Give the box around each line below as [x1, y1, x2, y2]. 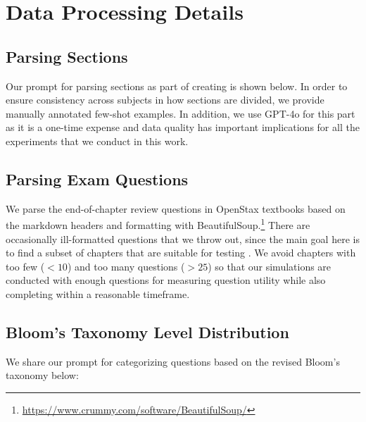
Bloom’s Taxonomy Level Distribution [6, 321, 289, 342]
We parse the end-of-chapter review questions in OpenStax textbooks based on [6, 201, 346, 216]
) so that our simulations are [208, 259, 332, 273]
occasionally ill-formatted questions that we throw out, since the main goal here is [6, 231, 360, 246]
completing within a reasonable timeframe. [6, 286, 190, 301]
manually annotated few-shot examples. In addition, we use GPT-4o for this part [6, 106, 355, 120]
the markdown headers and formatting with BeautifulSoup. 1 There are [6, 216, 310, 232]
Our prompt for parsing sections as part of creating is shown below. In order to [6, 78, 348, 93]
